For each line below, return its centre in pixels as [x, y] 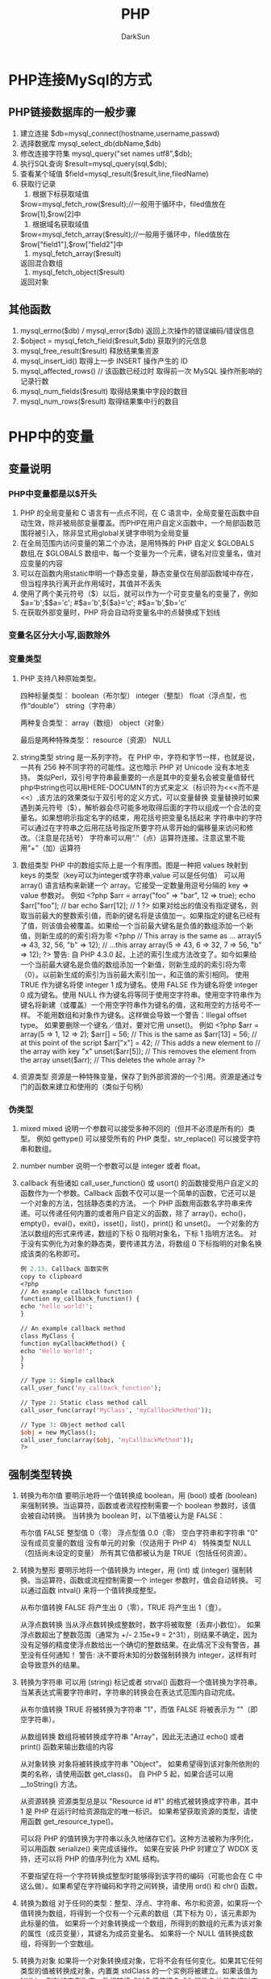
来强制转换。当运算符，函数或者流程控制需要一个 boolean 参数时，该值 [138, 1506]
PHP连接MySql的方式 [80, 80]
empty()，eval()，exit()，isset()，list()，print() [97, 1223]
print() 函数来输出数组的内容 [67, 1747]
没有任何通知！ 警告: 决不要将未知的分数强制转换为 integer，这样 [135, 1655]
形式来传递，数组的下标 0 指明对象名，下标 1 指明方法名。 [152, 1233]
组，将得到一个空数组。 [59, 1943]
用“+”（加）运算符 [50, 848]
